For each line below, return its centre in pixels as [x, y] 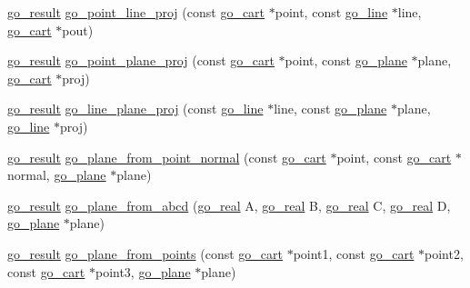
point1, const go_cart [354, 253]
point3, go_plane [143, 271]
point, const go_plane [346, 60]
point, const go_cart [394, 157]
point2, [444, 253]
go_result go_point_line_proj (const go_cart [136, 12]
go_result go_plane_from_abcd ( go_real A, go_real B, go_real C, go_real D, [229, 205]
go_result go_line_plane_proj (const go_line [135, 109]
